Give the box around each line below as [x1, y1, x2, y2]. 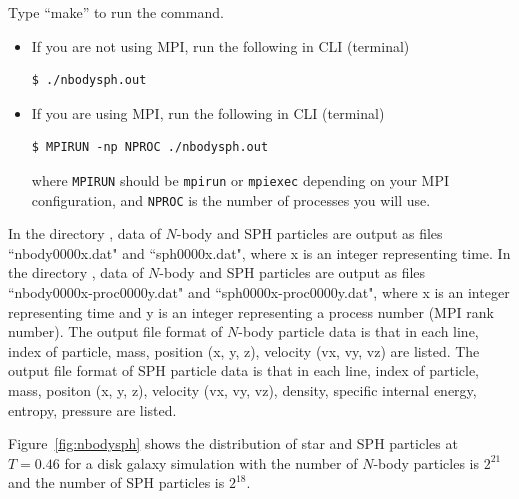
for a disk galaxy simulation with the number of [64, 452, 358, 473]
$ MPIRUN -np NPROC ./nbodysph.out [31, 140, 269, 155]
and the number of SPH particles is [8, 472, 225, 493]
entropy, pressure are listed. [8, 399, 177, 420]
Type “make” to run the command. [8, 2, 224, 22]
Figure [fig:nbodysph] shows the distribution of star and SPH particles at [8, 433, 458, 454]
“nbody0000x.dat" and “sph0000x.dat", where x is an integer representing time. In [8, 242, 511, 263]
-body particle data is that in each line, [238, 321, 479, 342]
